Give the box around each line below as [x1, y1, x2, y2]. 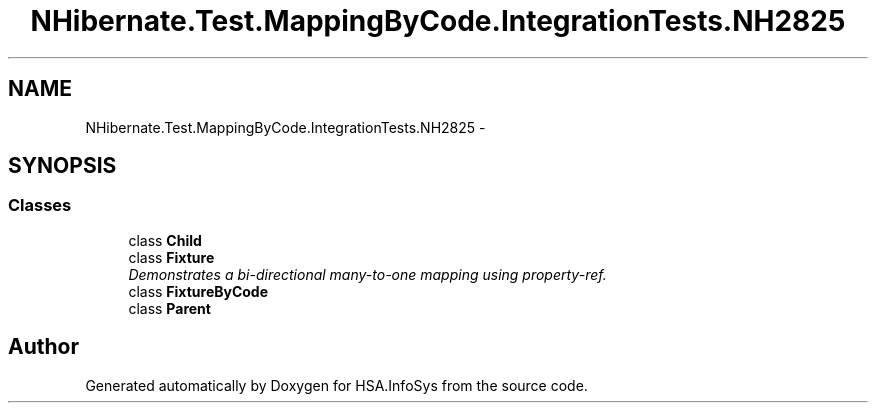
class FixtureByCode [128, 282, 269, 300]
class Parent [128, 299, 211, 317]
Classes [8, 195, 72, 216]
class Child [128, 231, 202, 249]
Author [8, 334, 79, 360]
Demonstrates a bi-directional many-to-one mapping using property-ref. [128, 265, 607, 283]
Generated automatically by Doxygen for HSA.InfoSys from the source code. [85, 376, 588, 394]
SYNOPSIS [8, 153, 117, 179]
